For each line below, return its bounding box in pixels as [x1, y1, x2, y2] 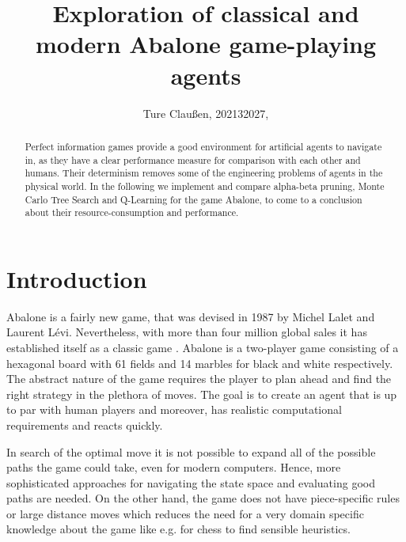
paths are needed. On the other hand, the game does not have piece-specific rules [6, 490, 400, 506]
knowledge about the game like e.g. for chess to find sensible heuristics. [6, 521, 351, 537]
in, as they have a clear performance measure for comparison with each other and [25, 153, 361, 166]
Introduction [6, 262, 147, 294]
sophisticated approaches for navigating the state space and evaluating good [6, 474, 375, 491]
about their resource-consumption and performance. [25, 206, 239, 219]
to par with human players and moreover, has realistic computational [6, 401, 342, 418]
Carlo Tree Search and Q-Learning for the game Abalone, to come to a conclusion [25, 192, 362, 206]
